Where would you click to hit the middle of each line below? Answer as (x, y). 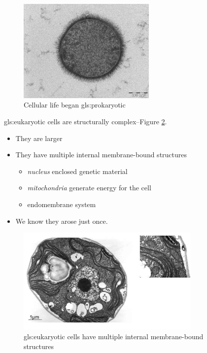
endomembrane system (62, 204)
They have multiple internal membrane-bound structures (101, 155)
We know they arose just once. (62, 221)
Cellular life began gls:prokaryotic (75, 105)
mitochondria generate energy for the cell (89, 188)
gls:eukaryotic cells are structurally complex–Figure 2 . (86, 121)
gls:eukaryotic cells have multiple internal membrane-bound (114, 336)
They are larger (39, 138)
